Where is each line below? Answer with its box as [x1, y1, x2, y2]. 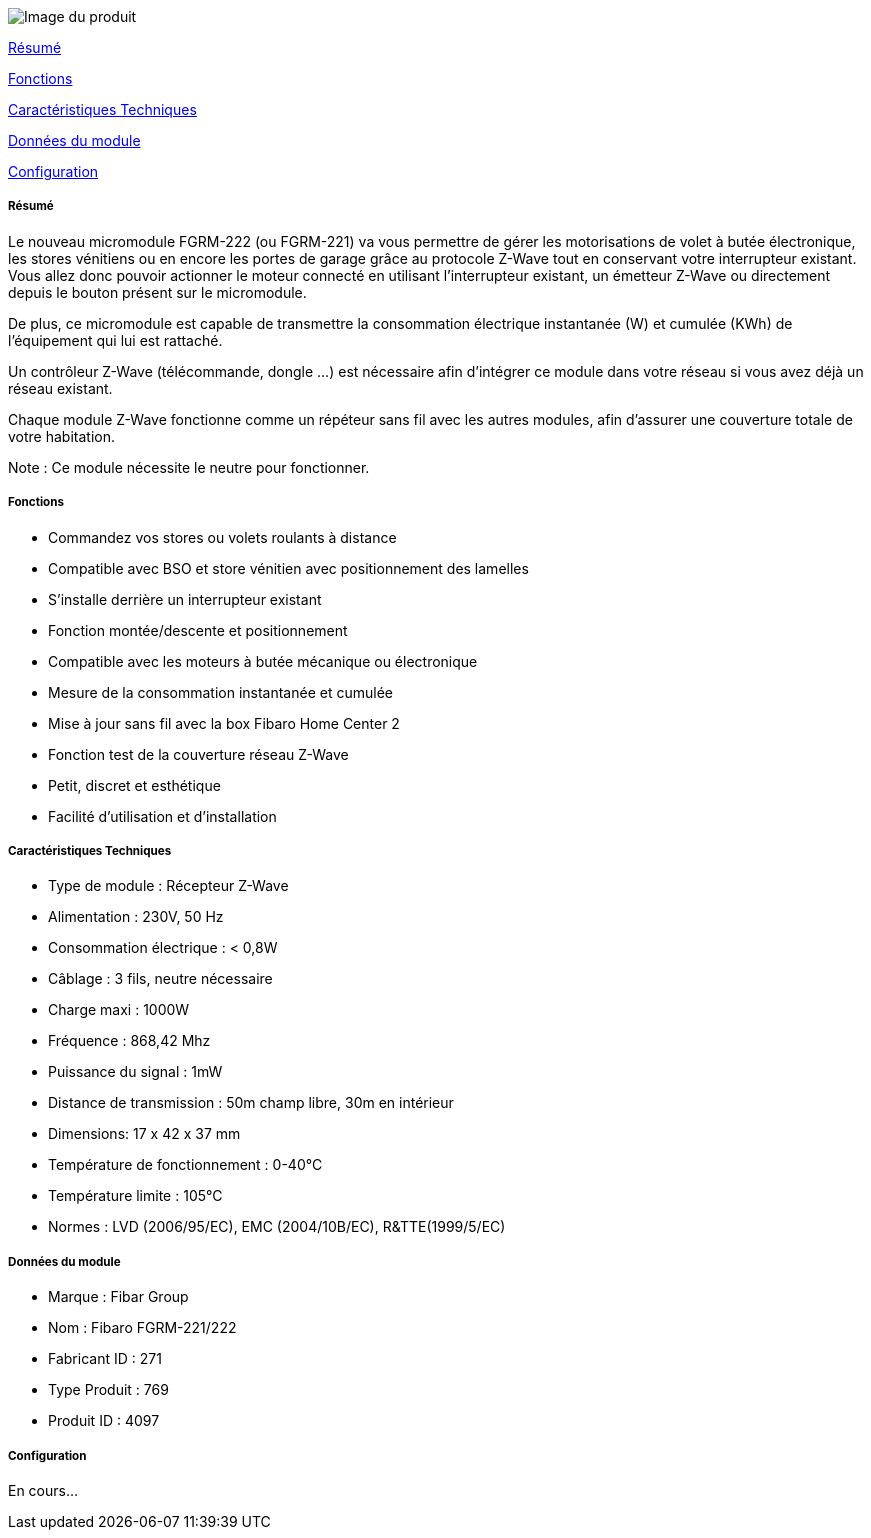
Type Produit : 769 [48, 1381, 169, 1399]
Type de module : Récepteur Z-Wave [48, 877, 289, 895]
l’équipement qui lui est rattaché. [8, 331, 223, 349]
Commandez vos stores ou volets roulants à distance [48, 528, 397, 546]
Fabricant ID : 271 [48, 1350, 162, 1368]
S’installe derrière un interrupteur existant [48, 590, 322, 608]
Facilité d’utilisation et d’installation [48, 807, 277, 825]
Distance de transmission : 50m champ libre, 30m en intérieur [48, 1094, 454, 1112]
